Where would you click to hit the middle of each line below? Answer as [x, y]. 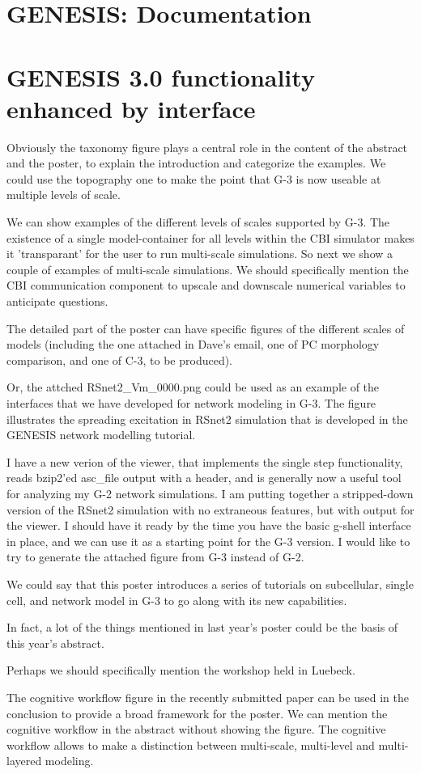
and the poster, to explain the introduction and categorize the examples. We [196, 163]
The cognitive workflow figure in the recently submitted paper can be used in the [208, 697]
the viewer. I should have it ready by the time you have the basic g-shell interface [209, 525]
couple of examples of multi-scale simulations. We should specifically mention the [208, 269]
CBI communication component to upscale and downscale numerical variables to [206, 285]
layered [24, 761]
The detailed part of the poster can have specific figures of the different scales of [206, 328]
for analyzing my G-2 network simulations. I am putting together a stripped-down [210, 493]
